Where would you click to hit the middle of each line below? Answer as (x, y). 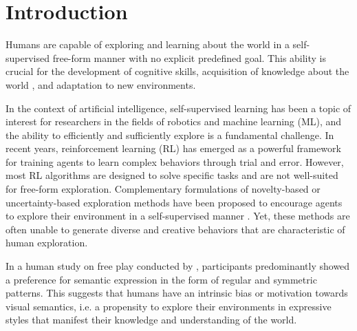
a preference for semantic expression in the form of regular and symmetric (161, 279)
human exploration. (47, 243)
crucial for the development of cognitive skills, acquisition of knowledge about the (177, 71)
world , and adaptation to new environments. (101, 84)
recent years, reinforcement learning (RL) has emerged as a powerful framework (173, 148)
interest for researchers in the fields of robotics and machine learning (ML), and (174, 121)
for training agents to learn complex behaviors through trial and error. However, (175, 161)
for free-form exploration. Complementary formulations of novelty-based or (163, 189)
